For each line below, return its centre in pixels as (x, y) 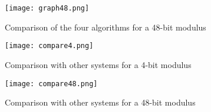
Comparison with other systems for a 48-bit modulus (100, 102)
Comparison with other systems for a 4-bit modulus (98, 64)
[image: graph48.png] (47, 8)
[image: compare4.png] (49, 46)
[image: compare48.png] (51, 84)
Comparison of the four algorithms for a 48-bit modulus (105, 27)
